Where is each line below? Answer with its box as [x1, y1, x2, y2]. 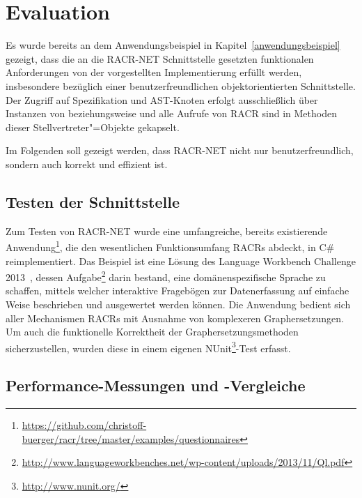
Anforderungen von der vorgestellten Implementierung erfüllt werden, [6, 65, 302, 80]
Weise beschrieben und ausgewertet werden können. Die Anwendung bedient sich [6, 296, 351, 311]
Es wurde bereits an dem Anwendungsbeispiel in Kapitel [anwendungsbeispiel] [6, 38, 340, 52]
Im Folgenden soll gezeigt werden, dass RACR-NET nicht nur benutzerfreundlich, [6, 143, 354, 158]
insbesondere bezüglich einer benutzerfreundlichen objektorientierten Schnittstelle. [6, 78, 356, 93]
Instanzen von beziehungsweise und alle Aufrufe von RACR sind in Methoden [6, 106, 337, 121]
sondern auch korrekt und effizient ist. [6, 156, 168, 171]
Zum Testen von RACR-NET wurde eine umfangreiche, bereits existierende [6, 223, 328, 238]
